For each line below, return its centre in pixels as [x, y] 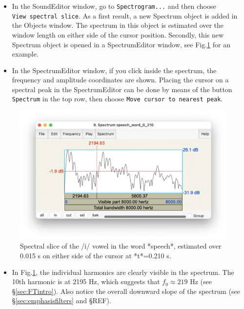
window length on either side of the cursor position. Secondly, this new [118, 34]
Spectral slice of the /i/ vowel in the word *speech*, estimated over [121, 246]
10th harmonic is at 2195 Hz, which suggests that [86, 281]
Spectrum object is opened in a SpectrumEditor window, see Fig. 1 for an [121, 44]
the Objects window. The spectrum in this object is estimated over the [118, 25]
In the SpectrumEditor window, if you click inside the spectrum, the [114, 70]
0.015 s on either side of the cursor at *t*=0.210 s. [96, 256]
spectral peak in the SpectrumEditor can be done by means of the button [122, 89]
